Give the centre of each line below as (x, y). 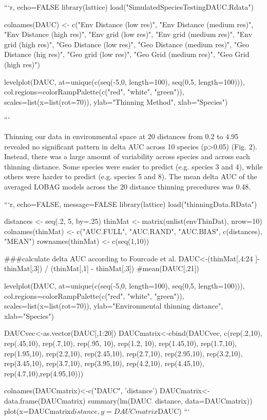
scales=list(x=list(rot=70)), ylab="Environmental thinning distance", (114, 306)
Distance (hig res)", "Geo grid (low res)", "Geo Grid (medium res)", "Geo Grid (127, 54)
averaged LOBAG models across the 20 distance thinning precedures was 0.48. (128, 186)
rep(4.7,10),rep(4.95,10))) (44, 373)
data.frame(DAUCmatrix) (45, 400)
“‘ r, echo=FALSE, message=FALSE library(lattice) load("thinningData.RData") (131, 204)
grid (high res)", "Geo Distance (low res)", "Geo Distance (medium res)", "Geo (127, 44)
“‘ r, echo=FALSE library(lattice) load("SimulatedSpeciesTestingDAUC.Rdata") (129, 7)
